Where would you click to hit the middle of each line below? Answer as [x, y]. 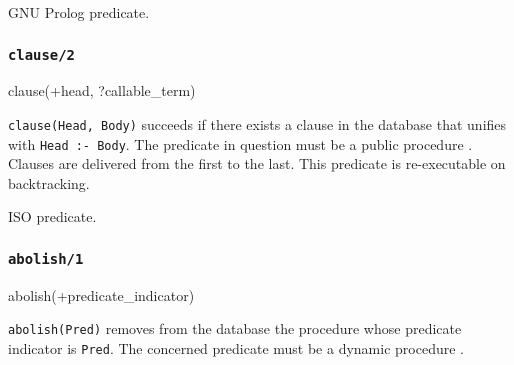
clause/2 [41, 54]
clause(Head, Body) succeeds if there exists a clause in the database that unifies [257, 123]
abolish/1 [46, 258]
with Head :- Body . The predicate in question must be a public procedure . [240, 143]
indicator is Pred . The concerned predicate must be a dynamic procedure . [236, 348]
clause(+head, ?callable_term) [102, 90]
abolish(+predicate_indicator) [101, 294]
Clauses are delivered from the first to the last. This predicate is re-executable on [257, 163]
